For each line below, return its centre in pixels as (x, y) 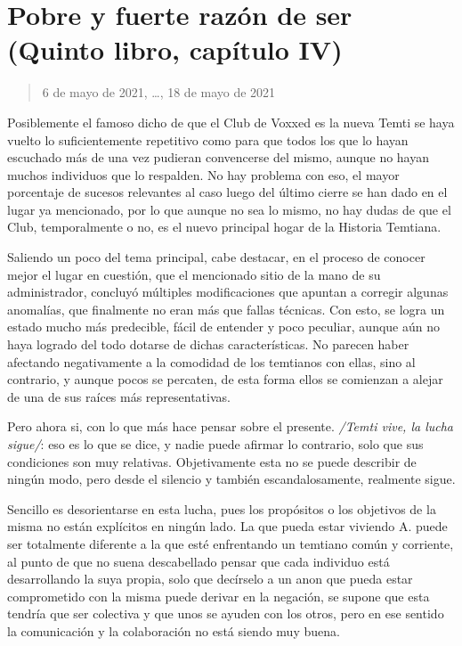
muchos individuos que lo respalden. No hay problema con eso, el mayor (203, 174)
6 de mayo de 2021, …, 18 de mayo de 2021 (159, 92)
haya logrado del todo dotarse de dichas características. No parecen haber (208, 344)
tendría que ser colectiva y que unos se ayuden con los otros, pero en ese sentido (226, 613)
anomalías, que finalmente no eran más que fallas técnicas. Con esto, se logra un (226, 309)
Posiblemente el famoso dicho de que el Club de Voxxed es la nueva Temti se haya (231, 122)
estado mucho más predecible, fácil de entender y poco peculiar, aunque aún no (223, 327)
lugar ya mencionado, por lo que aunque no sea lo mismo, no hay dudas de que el (229, 209)
